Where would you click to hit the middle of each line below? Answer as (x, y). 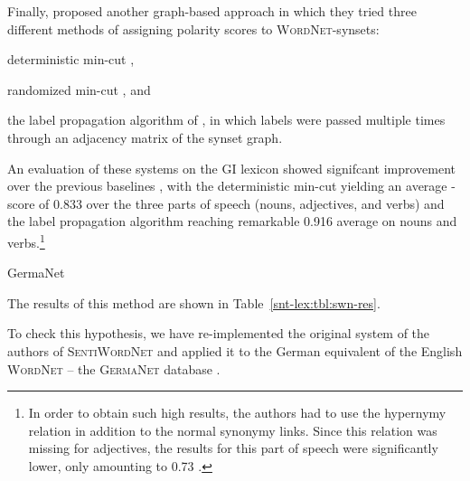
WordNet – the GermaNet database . (114, 368)
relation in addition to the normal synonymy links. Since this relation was (233, 430)
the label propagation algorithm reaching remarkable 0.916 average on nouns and (232, 221)
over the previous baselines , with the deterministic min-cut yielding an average (227, 186)
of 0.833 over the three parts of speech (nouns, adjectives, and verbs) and (242, 203)
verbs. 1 (26, 240)
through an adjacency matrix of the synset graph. (145, 137)
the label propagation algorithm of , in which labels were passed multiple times (226, 120)
